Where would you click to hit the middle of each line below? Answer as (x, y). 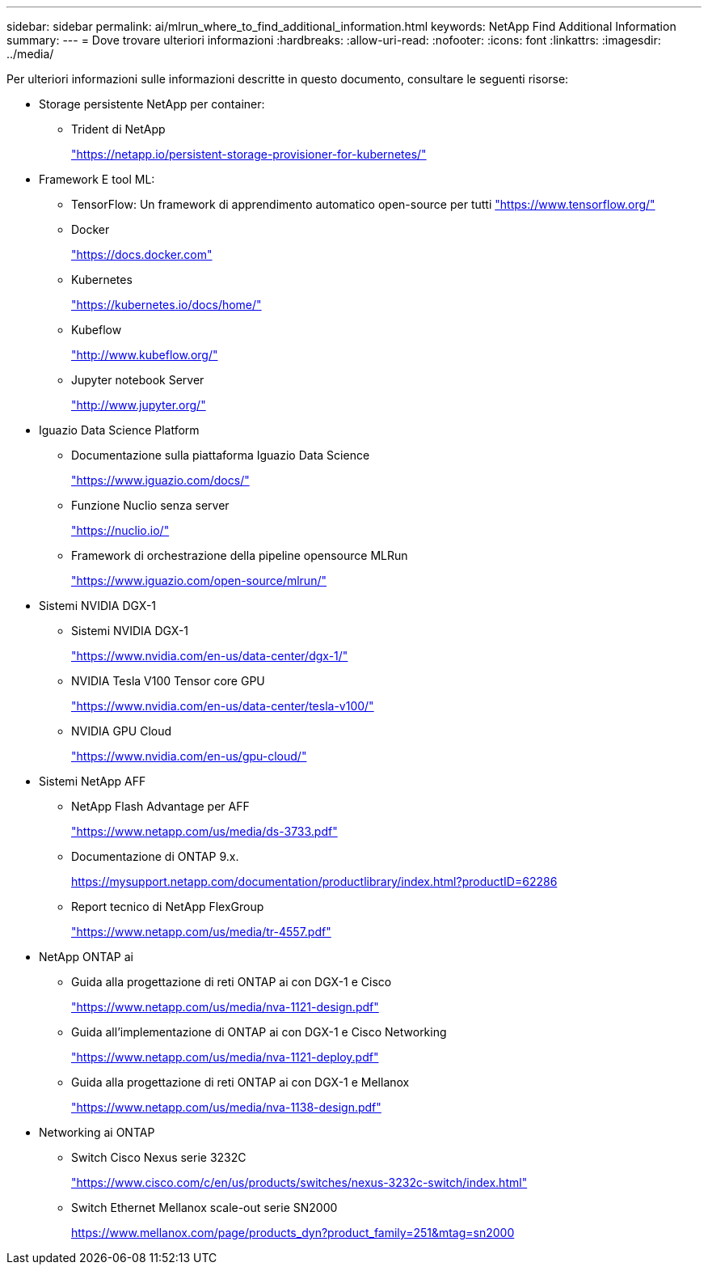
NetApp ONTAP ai (86, 957)
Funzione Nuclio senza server (150, 505)
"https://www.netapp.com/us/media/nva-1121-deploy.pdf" (225, 1057)
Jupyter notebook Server (138, 380)
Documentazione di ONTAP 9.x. (155, 856)
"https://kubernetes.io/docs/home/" (166, 305)
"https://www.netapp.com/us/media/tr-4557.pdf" (201, 932)
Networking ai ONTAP (97, 1132)
